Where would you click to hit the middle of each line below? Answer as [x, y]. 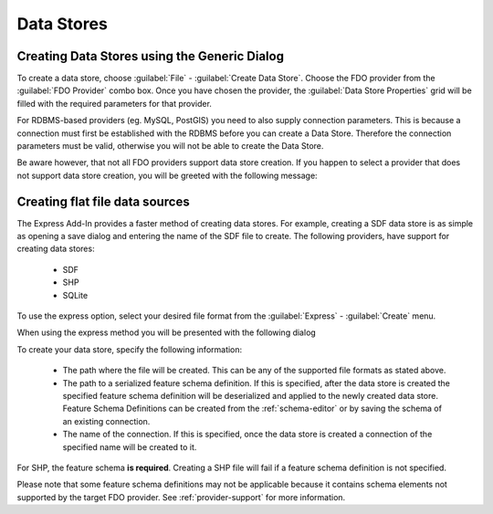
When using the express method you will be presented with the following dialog [167, 332]
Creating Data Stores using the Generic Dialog [151, 56]
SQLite [75, 295]
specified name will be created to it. [130, 446]
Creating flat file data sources [104, 201]
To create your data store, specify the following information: [130, 349]
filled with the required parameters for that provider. [114, 103]
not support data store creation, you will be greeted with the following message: [168, 175]
